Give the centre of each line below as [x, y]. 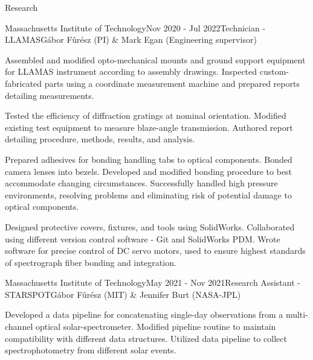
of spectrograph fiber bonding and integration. [91, 262]
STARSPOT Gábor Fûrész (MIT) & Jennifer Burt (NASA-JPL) [123, 294]
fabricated [24, 83]
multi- [297, 314]
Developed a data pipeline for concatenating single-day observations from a [144, 314]
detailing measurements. [50, 95]
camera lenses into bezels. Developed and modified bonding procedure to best [149, 171]
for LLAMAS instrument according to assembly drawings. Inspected [131, 71]
